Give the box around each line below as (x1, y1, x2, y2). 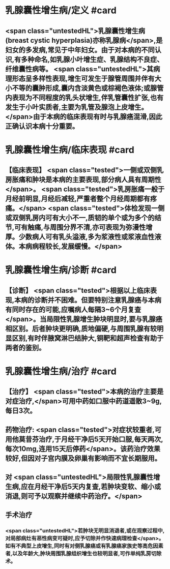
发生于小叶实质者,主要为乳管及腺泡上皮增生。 (5, 103, 149, 111)
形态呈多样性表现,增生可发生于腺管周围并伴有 (12, 74, 155, 83)
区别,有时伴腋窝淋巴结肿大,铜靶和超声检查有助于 (12, 334, 164, 342)
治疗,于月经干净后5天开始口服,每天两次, (38, 435, 164, 443)
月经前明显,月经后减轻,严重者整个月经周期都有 (5, 194, 151, 203)
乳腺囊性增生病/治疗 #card (5, 366, 117, 377)
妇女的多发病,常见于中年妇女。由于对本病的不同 (5, 45, 155, 54)
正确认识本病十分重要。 (5, 122, 79, 130)
